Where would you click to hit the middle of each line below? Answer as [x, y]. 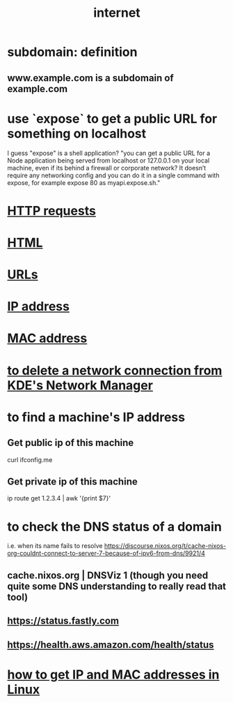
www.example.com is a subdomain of [90, 78]
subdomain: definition [72, 52]
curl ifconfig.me [30, 459]
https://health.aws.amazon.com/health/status [111, 645]
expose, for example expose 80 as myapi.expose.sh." [84, 182]
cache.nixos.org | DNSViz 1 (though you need [108, 575]
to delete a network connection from [115, 370]
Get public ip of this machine [71, 443]
